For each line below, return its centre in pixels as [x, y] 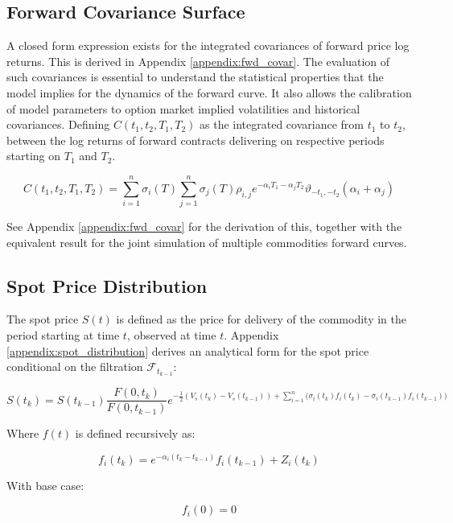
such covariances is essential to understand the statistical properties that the [195, 77]
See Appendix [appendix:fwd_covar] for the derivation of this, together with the [204, 226]
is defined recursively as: [135, 433]
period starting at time [63, 335]
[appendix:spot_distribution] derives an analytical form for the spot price [188, 350]
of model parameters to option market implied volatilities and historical [183, 108]
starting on [34, 156]
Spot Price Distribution [107, 285]
